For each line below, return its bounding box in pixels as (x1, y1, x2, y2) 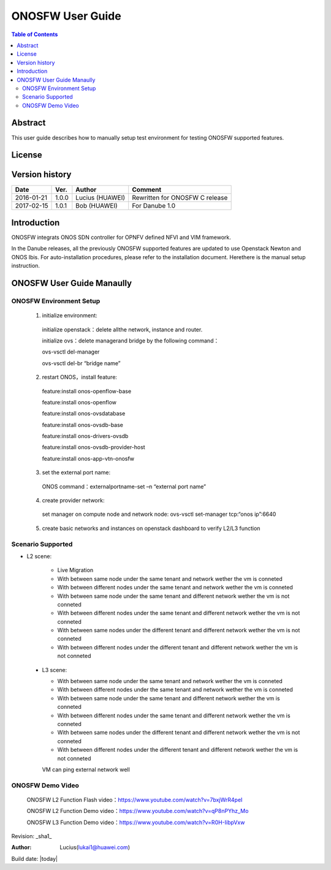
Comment (132, 185, 162, 194)
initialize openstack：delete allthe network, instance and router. (42, 325, 203, 333)
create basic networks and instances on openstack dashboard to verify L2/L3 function (42, 524, 261, 532)
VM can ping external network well (42, 766, 130, 773)
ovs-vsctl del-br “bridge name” (42, 359, 121, 367)
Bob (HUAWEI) (75, 201, 118, 210)
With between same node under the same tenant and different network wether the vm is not (57, 592, 290, 600)
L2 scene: (26, 552, 52, 560)
